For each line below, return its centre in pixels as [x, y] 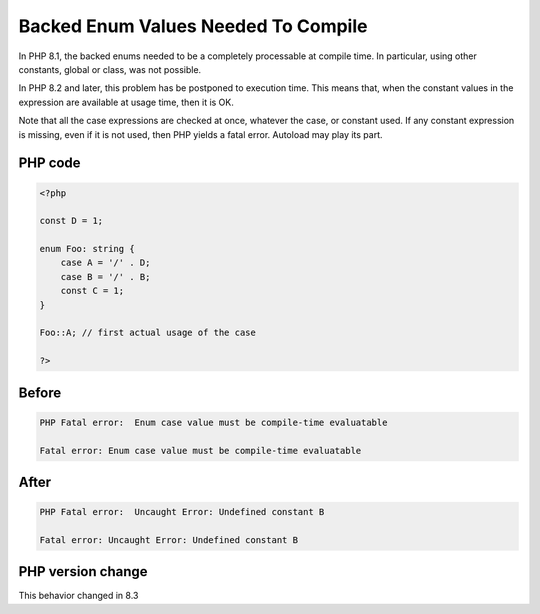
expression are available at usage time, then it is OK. [126, 102]
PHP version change [83, 571]
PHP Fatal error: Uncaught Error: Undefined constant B [182, 512]
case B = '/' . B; [105, 276]
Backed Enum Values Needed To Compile [193, 26]
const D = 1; [71, 221]
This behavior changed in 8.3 [78, 596]
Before [40, 392]
